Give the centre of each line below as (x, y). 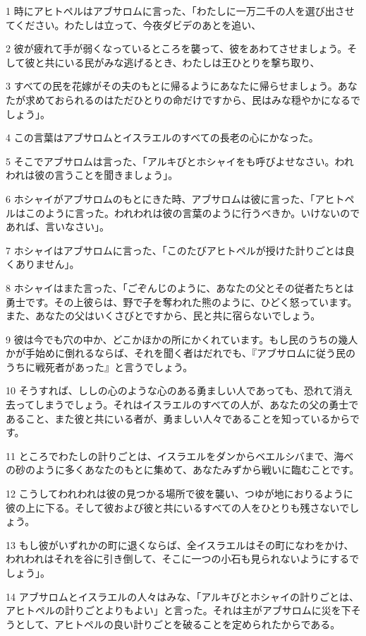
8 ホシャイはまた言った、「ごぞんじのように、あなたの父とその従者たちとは (180, 287)
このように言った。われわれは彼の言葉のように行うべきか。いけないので (193, 212)
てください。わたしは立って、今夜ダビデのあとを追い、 (134, 24)
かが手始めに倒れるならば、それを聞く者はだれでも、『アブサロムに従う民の (181, 353)
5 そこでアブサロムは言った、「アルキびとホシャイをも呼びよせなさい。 (170, 161)
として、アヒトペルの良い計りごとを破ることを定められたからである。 (178, 624)
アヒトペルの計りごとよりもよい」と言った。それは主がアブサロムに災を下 (178, 610)
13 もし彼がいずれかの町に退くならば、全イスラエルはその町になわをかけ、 (180, 544)
